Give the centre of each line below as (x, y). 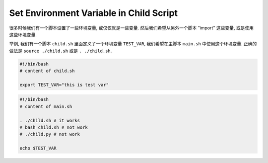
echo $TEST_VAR (38, 148)
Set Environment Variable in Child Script (94, 13)
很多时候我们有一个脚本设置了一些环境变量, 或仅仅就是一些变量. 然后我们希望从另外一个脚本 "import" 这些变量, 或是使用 (132, 28)
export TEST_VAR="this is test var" (64, 85)
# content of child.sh (47, 71)
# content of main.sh (46, 106)
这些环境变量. (23, 34)
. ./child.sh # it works (50, 120)
